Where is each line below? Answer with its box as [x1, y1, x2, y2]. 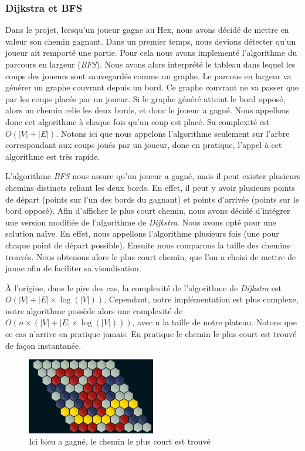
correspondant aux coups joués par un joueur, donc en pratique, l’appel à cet [5, 139, 282, 151]
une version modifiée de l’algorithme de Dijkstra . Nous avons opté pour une [5, 216, 276, 228]
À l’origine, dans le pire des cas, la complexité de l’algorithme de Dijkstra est [5, 281, 282, 294]
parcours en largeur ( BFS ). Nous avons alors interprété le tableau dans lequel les [5, 58, 296, 70]
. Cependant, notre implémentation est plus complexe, [104, 293, 299, 305]
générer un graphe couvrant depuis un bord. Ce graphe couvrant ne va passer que [5, 81, 299, 93]
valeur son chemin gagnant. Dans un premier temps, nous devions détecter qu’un [5, 35, 296, 47]
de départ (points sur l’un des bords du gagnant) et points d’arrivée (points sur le [5, 193, 299, 205]
